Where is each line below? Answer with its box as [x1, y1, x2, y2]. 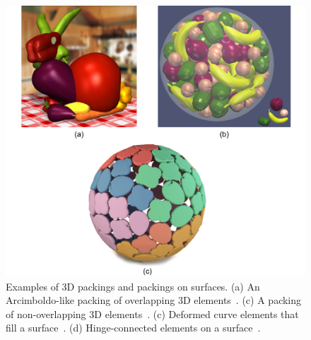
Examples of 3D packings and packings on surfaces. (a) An [6, 279, 260, 293]
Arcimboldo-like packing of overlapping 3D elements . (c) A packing [6, 293, 302, 307]
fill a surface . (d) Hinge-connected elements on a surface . [6, 320, 261, 335]
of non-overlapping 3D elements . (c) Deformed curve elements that [6, 306, 299, 321]
